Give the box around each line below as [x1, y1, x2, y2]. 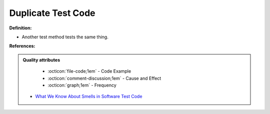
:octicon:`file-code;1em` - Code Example [47, 68, 131, 74]
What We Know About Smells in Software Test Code [35, 94, 142, 100]
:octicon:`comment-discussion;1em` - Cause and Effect [47, 75, 161, 81]
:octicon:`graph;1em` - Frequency [47, 82, 117, 88]
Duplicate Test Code [9, 7, 95, 18]
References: [9, 43, 35, 49]
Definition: [9, 25, 32, 31]
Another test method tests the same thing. [21, 34, 108, 40]
